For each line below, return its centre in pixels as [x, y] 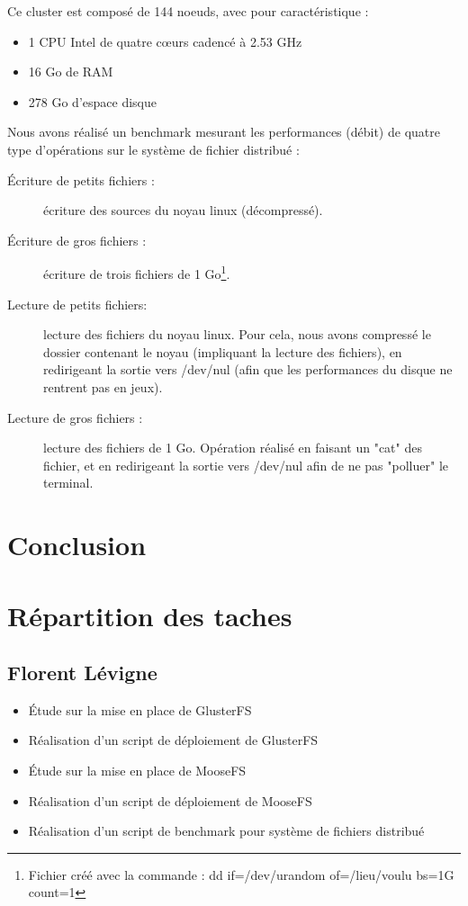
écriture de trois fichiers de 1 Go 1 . [137, 272]
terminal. [68, 483]
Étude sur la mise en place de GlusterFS [140, 709]
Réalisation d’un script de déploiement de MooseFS [170, 800]
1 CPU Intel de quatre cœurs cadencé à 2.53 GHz [165, 41]
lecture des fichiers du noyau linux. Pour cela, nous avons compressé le [237, 334]
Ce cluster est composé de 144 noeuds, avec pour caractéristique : [188, 11]
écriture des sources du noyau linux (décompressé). [183, 210]
